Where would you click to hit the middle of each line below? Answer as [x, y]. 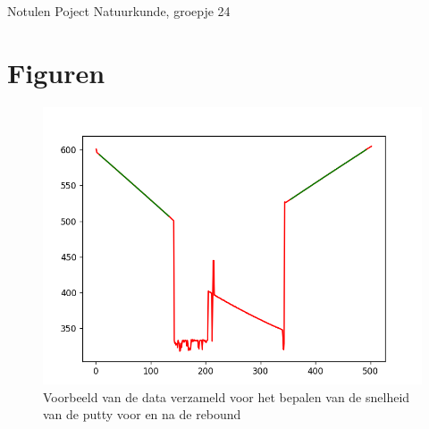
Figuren [56, 72]
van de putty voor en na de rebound [142, 414]
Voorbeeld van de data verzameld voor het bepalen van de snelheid [227, 396]
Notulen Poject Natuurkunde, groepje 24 [119, 11]
